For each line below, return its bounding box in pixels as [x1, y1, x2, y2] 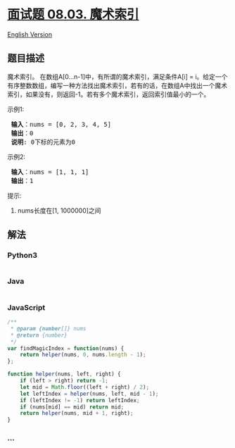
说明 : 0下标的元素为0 [11, 138, 76, 146]
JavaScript [7, 302, 46, 312]
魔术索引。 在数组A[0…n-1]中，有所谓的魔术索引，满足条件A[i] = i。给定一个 [7, 72, 228, 81]
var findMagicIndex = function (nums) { [7, 344, 125, 352]
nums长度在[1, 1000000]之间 [17, 206, 101, 215]
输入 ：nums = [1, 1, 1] [11, 168, 89, 176]
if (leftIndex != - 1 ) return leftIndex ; [20, 397, 140, 404]
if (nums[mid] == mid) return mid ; [20, 403, 125, 411]
